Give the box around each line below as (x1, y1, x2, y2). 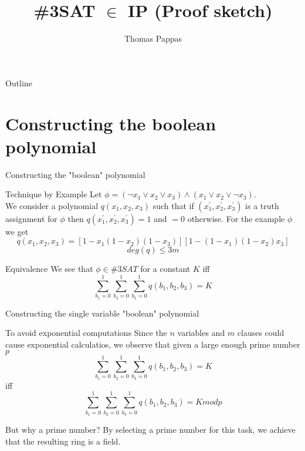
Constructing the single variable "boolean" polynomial (5, 307, 199, 319)
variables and (177, 327, 225, 339)
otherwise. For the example (187, 212, 285, 224)
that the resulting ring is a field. (5, 435, 121, 447)
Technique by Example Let (5, 188, 102, 200)
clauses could (237, 327, 284, 339)
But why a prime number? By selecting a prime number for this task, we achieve (5, 423, 296, 435)
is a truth (245, 199, 279, 211)
